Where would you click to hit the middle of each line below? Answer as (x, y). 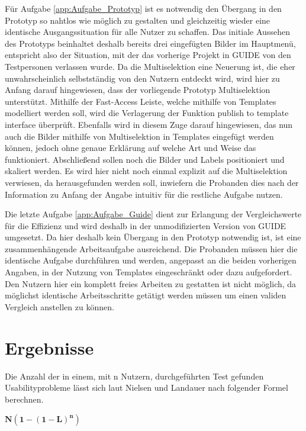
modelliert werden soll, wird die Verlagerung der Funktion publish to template (147, 113)
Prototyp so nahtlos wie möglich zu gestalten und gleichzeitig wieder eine (138, 20)
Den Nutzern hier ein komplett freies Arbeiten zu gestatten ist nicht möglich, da (151, 283)
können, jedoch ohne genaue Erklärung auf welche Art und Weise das (131, 148)
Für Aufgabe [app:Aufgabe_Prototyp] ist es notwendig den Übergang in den (143, 8)
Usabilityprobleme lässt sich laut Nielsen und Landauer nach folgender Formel (146, 387)
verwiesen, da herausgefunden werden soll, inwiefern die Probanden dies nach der (152, 182)
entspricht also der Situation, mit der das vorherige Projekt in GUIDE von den (148, 55)
